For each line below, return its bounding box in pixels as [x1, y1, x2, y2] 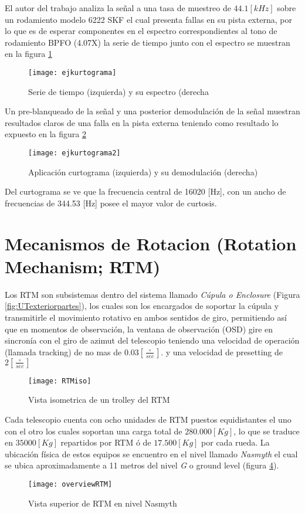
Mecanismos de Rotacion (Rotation [5, 231, 297, 255]
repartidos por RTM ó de [60, 436, 151, 449]
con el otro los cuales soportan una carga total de [5, 424, 182, 437]
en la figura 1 [5, 47, 52, 60]
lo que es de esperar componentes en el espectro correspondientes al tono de [5, 25, 277, 37]
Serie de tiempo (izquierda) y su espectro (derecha [28, 85, 209, 97]
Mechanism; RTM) [5, 254, 161, 278]
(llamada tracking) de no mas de [5, 345, 122, 358]
